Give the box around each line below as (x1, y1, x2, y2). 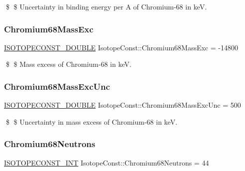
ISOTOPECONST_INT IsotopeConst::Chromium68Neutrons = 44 (4, 157, 209, 168)
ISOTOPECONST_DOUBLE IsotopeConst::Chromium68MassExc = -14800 (4, 42, 238, 52)
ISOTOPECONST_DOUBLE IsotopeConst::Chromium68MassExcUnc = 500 (4, 100, 241, 110)
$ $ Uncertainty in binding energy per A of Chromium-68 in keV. (5, 1, 207, 11)
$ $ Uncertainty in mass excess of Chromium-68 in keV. (5, 116, 178, 127)
